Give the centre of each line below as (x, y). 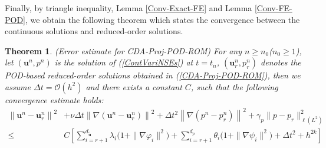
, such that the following (234, 86)
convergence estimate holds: (54, 99)
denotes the (281, 62)
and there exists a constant (134, 86)
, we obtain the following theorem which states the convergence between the (163, 19)
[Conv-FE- (273, 8)
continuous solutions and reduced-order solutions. (94, 31)
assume (18, 86)
